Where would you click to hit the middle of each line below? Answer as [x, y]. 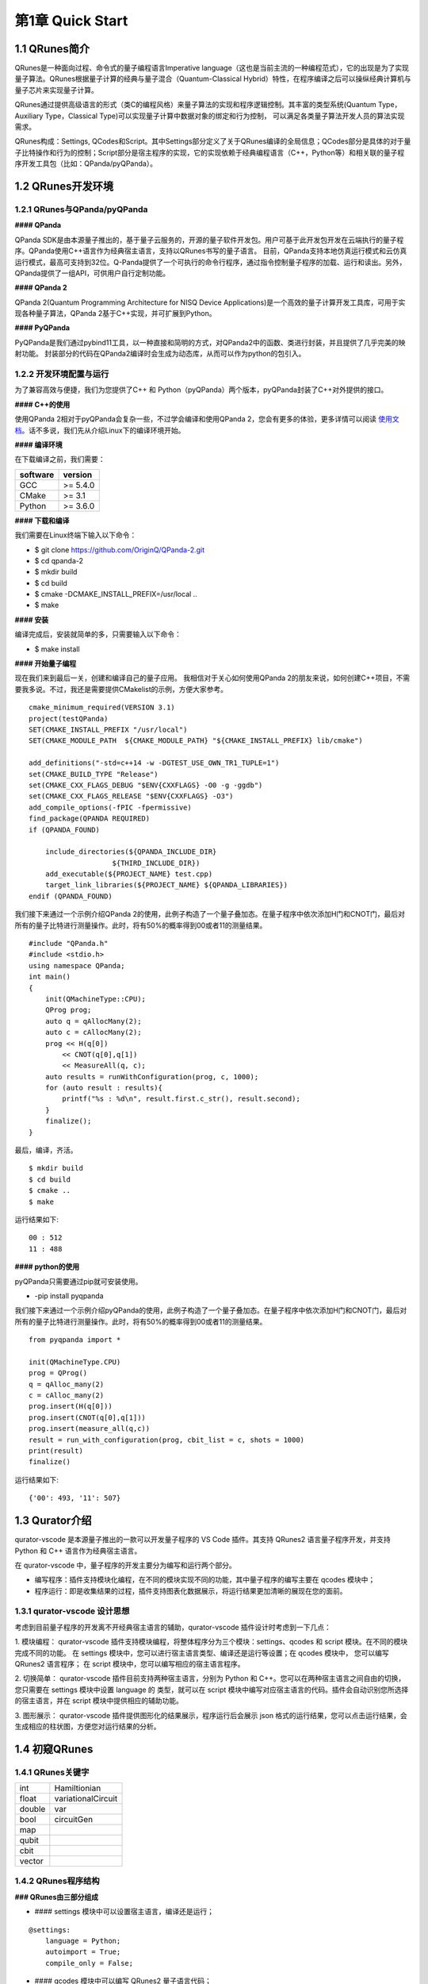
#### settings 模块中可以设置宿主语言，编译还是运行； [124, 1912]
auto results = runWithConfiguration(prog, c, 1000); [152, 1077]
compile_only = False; [89, 1963]
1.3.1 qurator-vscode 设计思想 [72, 1611]
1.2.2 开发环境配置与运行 [62, 375]
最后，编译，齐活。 [46, 1150]
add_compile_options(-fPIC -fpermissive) [110, 807]
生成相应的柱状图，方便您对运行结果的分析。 [88, 1726]
